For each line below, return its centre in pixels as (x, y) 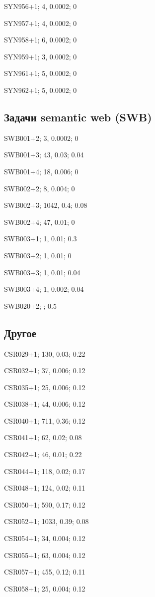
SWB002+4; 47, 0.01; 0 (39, 222)
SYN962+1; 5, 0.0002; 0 (40, 90)
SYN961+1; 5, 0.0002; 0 (40, 73)
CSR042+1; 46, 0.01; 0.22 (43, 454)
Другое (20, 332)
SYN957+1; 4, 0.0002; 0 (40, 23)
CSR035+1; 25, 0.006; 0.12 (45, 387)
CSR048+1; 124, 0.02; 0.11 (45, 488)
